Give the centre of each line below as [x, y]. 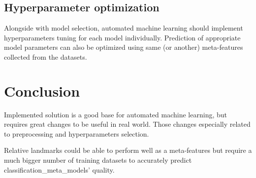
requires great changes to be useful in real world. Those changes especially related [127, 124]
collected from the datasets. [46, 56]
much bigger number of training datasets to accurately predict [98, 160]
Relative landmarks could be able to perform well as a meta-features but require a [128, 150]
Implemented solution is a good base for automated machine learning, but [115, 114]
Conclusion [42, 90]
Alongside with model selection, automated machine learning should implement [124, 28]
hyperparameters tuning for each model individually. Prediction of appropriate [122, 37]
